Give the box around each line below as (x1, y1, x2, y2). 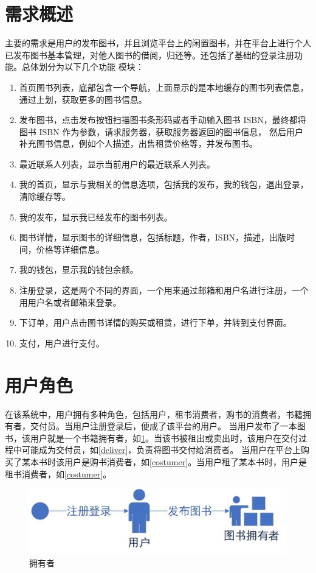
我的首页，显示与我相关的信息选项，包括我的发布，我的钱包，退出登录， (19, 178, 309, 191)
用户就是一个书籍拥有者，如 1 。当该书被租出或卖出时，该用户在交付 (30, 431, 298, 444)
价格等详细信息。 (36, 242, 105, 255)
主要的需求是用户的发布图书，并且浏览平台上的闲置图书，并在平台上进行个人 (5, 37, 311, 49)
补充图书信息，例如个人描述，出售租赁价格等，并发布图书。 (19, 137, 258, 150)
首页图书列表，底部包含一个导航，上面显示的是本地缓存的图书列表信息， (19, 80, 309, 93)
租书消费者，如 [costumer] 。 (5, 467, 112, 480)
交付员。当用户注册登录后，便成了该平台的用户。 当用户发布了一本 (30, 420, 297, 432)
